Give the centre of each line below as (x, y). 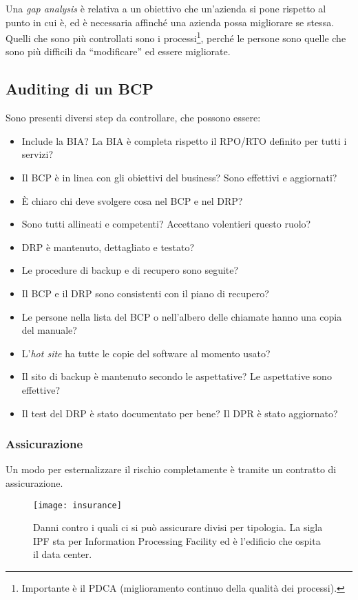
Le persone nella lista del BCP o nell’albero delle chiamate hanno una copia (182, 316)
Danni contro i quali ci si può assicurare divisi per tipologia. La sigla (178, 527)
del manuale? (49, 330)
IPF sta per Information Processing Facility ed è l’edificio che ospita (177, 540)
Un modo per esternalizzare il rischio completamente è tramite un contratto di (171, 469)
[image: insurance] (77, 505)
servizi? (38, 154)
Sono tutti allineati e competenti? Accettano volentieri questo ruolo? (166, 224)
